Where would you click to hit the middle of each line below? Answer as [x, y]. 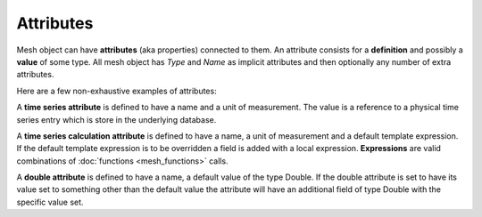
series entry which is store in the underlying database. [116, 119]
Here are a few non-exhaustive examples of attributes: [117, 91]
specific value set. [50, 202]
